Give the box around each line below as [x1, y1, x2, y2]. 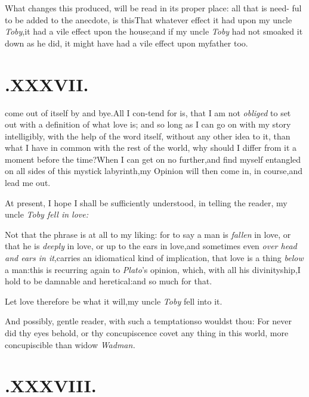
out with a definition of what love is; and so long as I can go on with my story [5, 118, 291, 131]
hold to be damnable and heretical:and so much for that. [5, 275, 212, 287]
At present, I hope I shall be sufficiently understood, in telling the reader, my [5, 196, 288, 209]
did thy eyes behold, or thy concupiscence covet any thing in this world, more [5, 327, 289, 339]
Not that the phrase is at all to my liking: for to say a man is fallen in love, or [5, 228, 291, 240]
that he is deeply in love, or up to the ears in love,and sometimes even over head [5, 240, 297, 252]
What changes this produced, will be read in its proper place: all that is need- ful [5, 2, 302, 14]
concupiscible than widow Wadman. [5, 338, 135, 351]
